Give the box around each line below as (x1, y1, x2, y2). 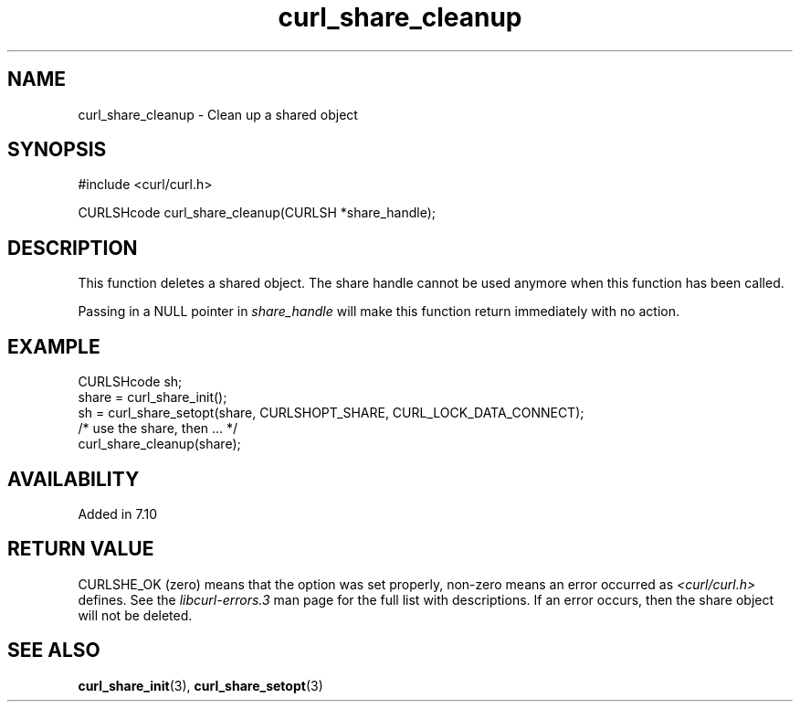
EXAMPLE (7, 334, 100, 358)
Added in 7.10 (78, 505, 157, 522)
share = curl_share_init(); (78, 389, 227, 406)
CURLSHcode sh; (78, 374, 183, 390)
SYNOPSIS (7, 138, 107, 162)
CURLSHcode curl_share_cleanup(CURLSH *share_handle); (78, 205, 437, 221)
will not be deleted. (78, 607, 193, 623)
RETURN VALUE (7, 537, 154, 561)
